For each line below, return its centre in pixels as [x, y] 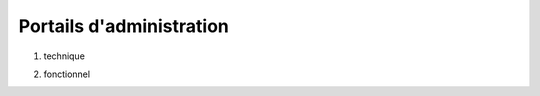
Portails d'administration [124, 26]
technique [64, 56]
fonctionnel [66, 74]
